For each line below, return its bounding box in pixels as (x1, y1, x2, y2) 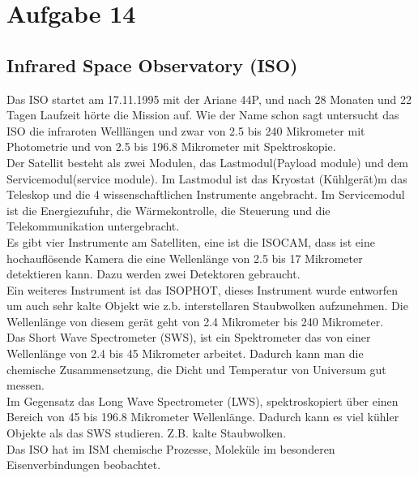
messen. (6, 377, 45, 394)
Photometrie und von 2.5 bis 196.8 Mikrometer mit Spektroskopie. (6, 138, 336, 155)
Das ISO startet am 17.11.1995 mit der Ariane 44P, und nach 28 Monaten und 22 (6, 90, 412, 107)
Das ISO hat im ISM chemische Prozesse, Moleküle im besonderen (6, 440, 335, 457)
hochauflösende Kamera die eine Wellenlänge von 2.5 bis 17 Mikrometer (6, 249, 363, 266)
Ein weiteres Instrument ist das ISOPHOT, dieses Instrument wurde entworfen (6, 281, 398, 298)
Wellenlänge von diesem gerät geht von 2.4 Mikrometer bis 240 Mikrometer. (6, 312, 384, 329)
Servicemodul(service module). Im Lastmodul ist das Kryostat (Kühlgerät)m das (6, 170, 407, 187)
